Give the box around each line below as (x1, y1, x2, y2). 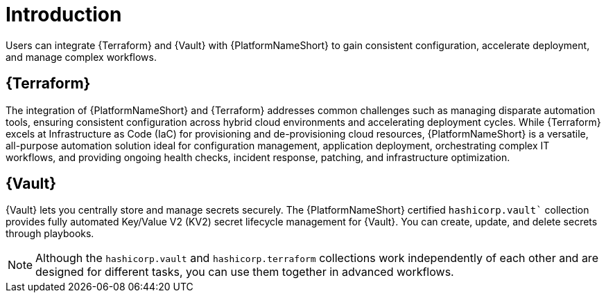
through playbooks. (6, 227, 94, 240)
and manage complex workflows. (6, 50, 157, 63)
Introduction (6, 3, 122, 26)
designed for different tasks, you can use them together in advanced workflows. (35, 265, 454, 279)
